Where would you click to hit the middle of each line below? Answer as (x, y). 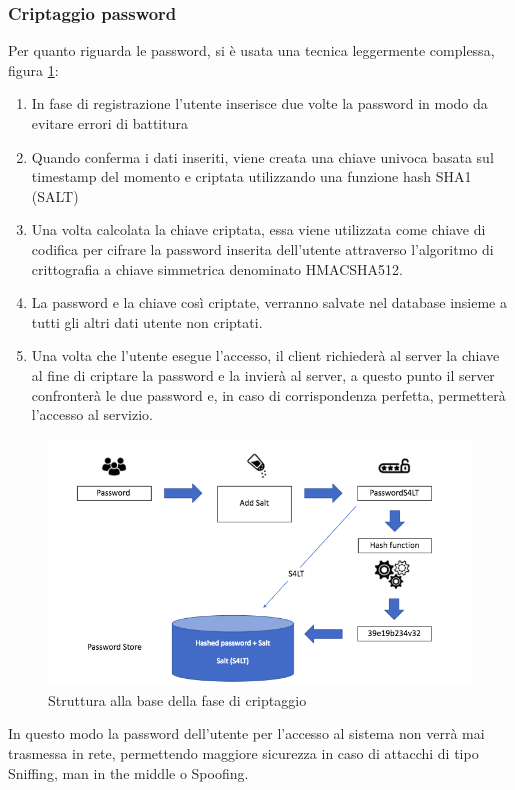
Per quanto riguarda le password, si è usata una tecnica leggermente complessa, (251, 50)
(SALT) (55, 195)
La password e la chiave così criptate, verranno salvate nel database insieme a (269, 302)
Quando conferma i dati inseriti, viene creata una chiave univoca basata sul (262, 156)
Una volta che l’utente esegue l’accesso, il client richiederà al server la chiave (265, 355)
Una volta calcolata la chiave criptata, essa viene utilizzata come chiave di (258, 229)
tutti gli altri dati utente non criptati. (147, 321)
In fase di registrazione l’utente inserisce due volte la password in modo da (259, 103)
